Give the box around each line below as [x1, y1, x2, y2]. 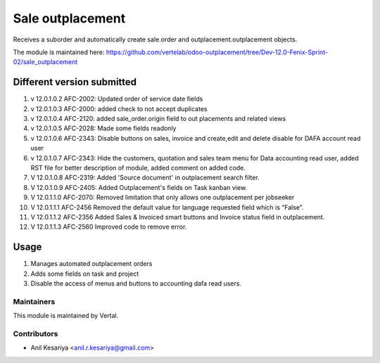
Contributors [13, 329, 58, 338]
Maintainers [13, 296, 56, 306]
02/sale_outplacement [13, 58, 78, 66]
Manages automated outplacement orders [30, 260, 153, 268]
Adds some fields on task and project [30, 269, 139, 278]
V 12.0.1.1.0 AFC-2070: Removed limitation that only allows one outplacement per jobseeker [30, 193, 295, 202]
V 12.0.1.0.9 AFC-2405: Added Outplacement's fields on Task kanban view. [30, 183, 248, 191]
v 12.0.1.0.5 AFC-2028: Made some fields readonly [30, 124, 177, 133]
